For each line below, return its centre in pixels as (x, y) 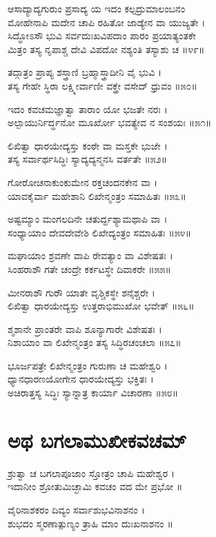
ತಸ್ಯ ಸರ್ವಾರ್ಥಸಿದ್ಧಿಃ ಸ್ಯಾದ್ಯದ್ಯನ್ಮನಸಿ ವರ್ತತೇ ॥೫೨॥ (88, 159)
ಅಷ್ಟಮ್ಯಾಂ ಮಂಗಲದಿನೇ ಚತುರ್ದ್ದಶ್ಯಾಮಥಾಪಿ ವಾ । (88, 219)
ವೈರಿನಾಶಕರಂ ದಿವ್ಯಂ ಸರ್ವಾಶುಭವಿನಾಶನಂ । (76, 509)
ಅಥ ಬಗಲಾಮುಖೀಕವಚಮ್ (97, 439)
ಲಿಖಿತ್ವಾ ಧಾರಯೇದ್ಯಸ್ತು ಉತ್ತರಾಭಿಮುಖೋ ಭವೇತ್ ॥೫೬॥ (101, 306)
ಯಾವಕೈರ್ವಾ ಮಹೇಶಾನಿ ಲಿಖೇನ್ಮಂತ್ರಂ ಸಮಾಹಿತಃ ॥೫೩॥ (97, 195)
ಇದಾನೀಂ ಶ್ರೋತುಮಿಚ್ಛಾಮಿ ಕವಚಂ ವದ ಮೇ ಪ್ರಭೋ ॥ (95, 486)
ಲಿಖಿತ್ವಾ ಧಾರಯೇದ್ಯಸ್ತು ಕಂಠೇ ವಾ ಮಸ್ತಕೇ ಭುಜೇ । (88, 145)
